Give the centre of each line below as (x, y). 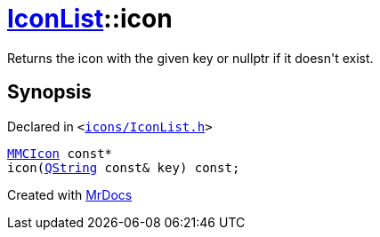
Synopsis (49, 92)
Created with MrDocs (70, 194)
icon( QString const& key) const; (124, 167)
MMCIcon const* (60, 153)
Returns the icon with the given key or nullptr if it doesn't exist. (190, 58)
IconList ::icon (90, 19)
